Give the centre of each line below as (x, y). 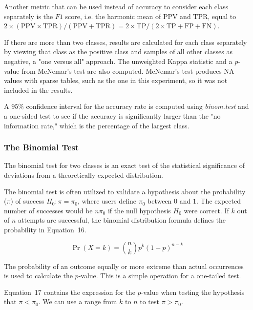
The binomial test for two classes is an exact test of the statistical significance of (124, 165)
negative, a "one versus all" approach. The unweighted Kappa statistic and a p (121, 61)
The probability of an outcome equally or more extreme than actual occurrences (124, 266)
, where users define (107, 201)
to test (149, 301)
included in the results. (38, 90)
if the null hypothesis (139, 210)
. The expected (218, 201)
